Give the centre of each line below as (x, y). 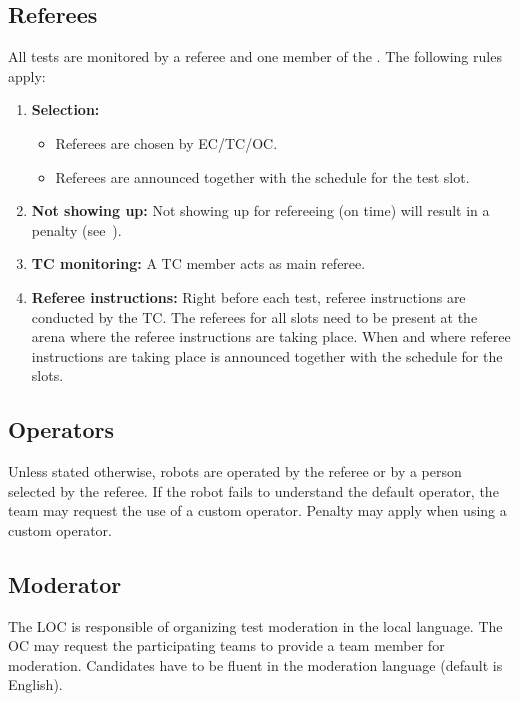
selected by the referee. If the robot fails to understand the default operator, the (253, 490)
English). (35, 684)
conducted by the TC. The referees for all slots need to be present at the (254, 316)
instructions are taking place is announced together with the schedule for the (267, 355)
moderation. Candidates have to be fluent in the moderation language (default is (255, 664)
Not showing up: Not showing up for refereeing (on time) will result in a (260, 210)
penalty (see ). (76, 229)
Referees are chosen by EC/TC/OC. (166, 142)
